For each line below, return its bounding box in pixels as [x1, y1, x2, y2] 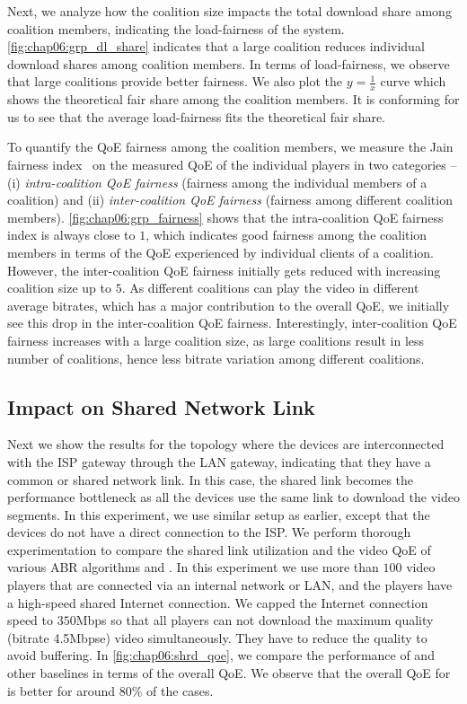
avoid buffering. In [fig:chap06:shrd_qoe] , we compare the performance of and [7, 646, 435, 664]
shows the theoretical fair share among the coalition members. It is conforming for [7, 90, 460, 109]
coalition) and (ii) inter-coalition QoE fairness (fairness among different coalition [7, 190, 453, 209]
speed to [7, 611, 54, 629]
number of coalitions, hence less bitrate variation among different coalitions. [7, 348, 425, 367]
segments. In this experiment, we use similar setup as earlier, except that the [7, 505, 430, 524]
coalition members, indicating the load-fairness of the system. [7, 19, 345, 38]
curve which [380, 72, 446, 91]
